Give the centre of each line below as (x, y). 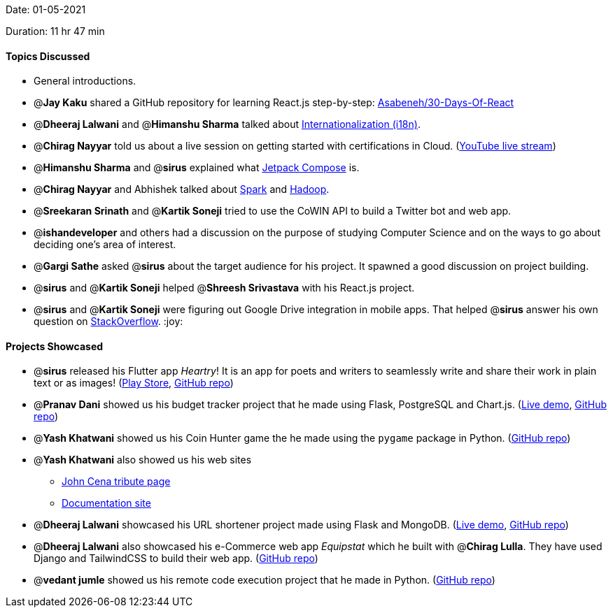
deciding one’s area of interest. (105, 245)
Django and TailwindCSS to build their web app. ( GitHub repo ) (176, 558)
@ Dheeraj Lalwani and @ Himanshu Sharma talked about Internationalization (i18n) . (227, 124)
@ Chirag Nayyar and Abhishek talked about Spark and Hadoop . (182, 189)
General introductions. (85, 81)
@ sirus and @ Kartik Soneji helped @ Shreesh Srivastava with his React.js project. (224, 288)
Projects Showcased (55, 346)
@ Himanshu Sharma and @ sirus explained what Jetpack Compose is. (197, 168)
